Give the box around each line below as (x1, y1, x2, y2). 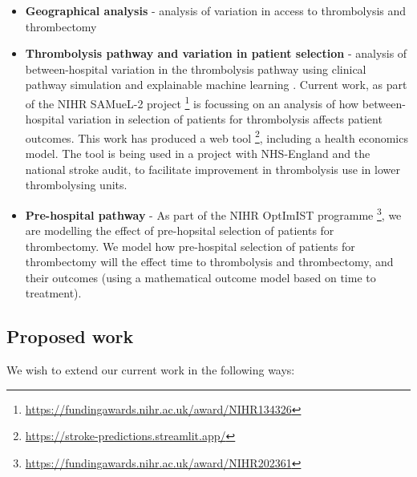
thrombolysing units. (25, 176, 128, 193)
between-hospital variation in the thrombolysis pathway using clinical (25, 60, 366, 77)
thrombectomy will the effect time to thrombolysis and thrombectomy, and (25, 253, 394, 270)
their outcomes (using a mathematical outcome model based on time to (25, 269, 376, 285)
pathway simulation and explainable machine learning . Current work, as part (25, 76, 407, 93)
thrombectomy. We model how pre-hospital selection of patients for (25, 237, 355, 254)
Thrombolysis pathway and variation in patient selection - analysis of (25, 45, 407, 62)
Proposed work (6, 324, 134, 349)
